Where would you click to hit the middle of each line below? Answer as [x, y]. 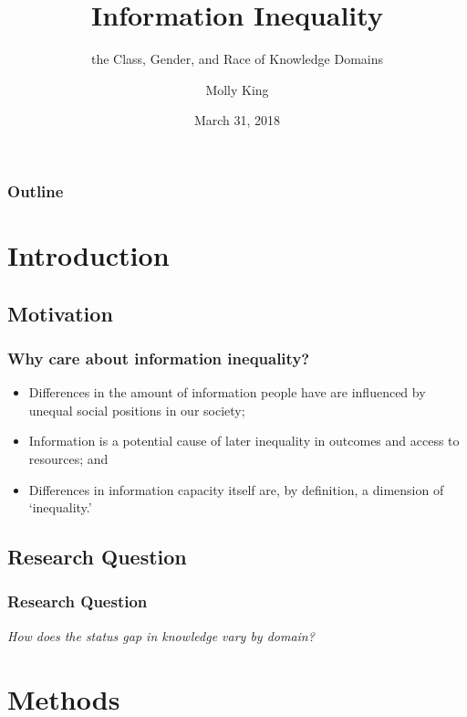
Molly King [237, 89]
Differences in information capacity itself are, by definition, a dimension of [236, 489]
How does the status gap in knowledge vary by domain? [161, 635]
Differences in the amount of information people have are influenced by [227, 392]
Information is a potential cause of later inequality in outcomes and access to [244, 441]
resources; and [68, 458]
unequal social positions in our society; [137, 410]
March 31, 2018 [237, 120]
